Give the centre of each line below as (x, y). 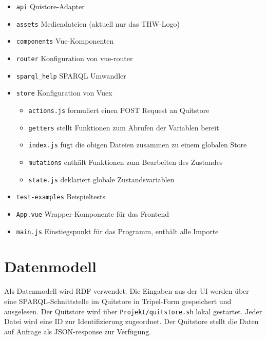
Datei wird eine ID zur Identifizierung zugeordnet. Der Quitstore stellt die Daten (131, 321)
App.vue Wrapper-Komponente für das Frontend (92, 213)
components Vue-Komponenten (65, 41)
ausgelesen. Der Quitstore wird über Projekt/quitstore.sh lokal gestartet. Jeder (133, 311)
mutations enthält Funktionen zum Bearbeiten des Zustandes (126, 162)
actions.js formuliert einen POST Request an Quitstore (119, 110)
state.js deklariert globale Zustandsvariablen (101, 179)
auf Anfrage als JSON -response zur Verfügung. (78, 331)
